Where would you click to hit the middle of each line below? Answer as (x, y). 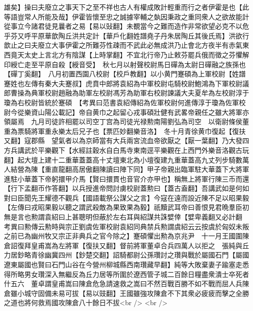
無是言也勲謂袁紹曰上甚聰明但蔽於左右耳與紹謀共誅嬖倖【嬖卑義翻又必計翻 (123, 217)
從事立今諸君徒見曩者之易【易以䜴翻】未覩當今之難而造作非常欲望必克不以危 (126, 26)
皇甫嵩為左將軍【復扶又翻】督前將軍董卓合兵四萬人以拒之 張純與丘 (140, 245)
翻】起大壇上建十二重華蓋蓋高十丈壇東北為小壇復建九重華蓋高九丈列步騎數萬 (126, 159)
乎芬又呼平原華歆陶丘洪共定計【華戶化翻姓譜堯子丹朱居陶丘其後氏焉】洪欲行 (126, 35)
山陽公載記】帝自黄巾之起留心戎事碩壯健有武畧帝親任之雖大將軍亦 (143, 112)
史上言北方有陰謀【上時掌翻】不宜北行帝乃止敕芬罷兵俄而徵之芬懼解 (140, 54)
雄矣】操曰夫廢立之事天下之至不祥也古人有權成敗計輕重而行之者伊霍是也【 (123, 7)
